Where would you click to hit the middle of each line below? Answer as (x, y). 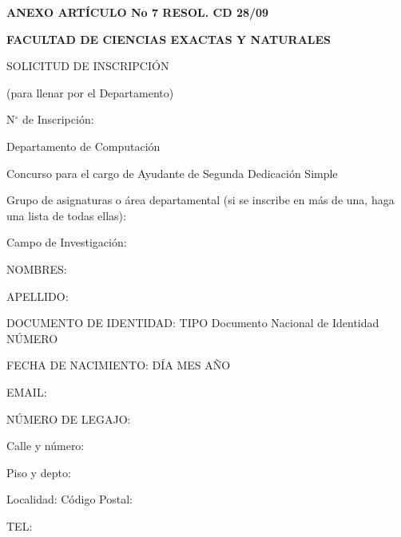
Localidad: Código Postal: (69, 499)
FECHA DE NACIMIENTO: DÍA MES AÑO (119, 365)
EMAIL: (27, 391)
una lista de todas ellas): (66, 215)
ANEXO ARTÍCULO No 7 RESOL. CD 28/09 (138, 12)
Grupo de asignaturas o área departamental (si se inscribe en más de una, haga (200, 200)
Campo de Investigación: (67, 242)
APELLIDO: (38, 296)
